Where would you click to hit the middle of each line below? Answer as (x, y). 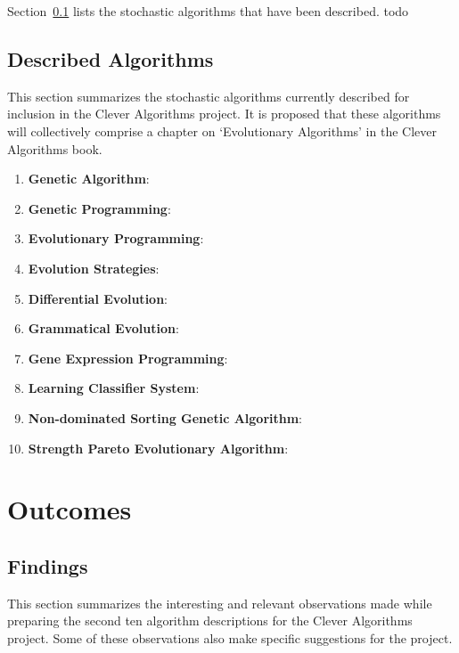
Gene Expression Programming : (128, 358)
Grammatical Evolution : (103, 328)
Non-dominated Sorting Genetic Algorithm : (165, 417)
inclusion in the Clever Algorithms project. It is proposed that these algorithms (224, 114)
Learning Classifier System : (114, 388)
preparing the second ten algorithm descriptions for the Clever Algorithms (210, 620)
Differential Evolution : (98, 298)
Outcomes (70, 509)
